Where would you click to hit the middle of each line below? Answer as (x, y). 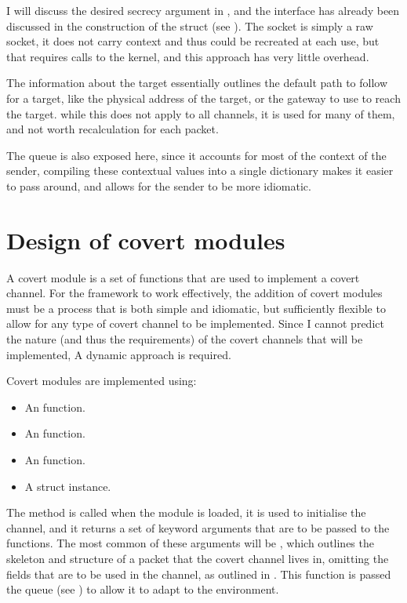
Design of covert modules (146, 240)
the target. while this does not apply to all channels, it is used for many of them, (201, 113)
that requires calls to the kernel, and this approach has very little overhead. (188, 56)
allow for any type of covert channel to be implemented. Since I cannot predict (195, 323)
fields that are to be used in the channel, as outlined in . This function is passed (199, 574)
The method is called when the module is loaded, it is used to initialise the (186, 512)
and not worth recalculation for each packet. (113, 129)
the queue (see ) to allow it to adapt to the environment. (143, 589)
